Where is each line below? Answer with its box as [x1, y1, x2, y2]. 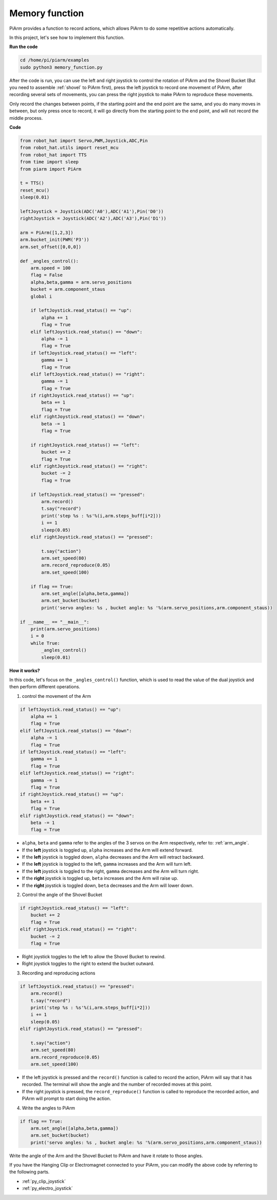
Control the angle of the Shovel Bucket [22, 892, 102, 898]
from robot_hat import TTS [20, 152, 87, 158]
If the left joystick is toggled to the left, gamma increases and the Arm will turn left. [22, 861, 192, 867]
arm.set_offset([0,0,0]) [20, 244, 82, 250]
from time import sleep [20, 159, 79, 165]
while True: [30, 640, 61, 646]
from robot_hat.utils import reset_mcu [20, 145, 119, 151]
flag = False [30, 272, 63, 278]
